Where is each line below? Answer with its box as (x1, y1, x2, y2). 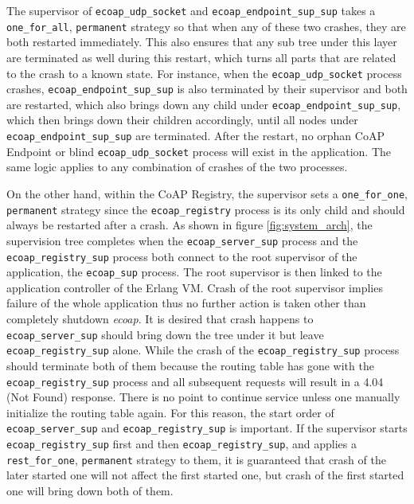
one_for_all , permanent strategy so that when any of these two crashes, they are (6, 18, 406, 34)
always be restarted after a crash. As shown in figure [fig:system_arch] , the (6, 217, 373, 233)
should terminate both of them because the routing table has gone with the (6, 357, 374, 373)
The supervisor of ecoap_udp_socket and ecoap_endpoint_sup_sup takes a (6, 2, 376, 18)
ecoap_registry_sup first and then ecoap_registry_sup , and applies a (6, 436, 357, 452)
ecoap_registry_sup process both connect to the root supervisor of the (6, 248, 357, 264)
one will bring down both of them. (6, 482, 174, 498)
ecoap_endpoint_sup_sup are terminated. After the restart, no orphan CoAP (6, 127, 385, 144)
